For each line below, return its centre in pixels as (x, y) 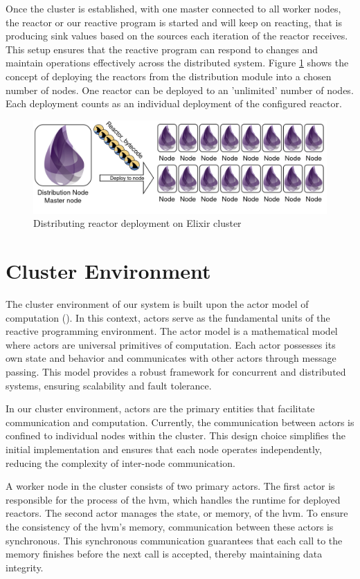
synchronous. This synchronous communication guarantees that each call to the (174, 540)
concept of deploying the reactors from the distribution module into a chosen (169, 76)
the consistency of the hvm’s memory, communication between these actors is (170, 526)
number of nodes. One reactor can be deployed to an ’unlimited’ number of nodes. (180, 90)
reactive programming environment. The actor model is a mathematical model (172, 331)
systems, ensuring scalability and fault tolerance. (109, 385)
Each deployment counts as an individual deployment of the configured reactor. (174, 103)
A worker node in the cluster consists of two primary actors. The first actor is (170, 486)
